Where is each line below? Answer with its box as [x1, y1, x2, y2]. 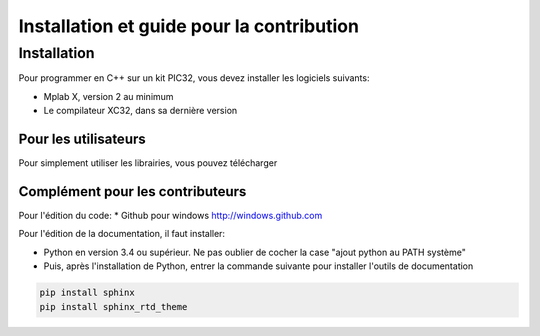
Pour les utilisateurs [18, 130, 147, 147]
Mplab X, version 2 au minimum [43, 90, 174, 102]
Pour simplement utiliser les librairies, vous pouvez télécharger [18, 157, 278, 169]
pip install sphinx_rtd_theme [39, 301, 188, 312]
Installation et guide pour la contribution [18, 15, 360, 37]
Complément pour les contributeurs [18, 183, 247, 200]
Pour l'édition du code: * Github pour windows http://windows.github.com [18, 209, 323, 221]
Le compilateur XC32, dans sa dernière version [43, 105, 238, 117]
